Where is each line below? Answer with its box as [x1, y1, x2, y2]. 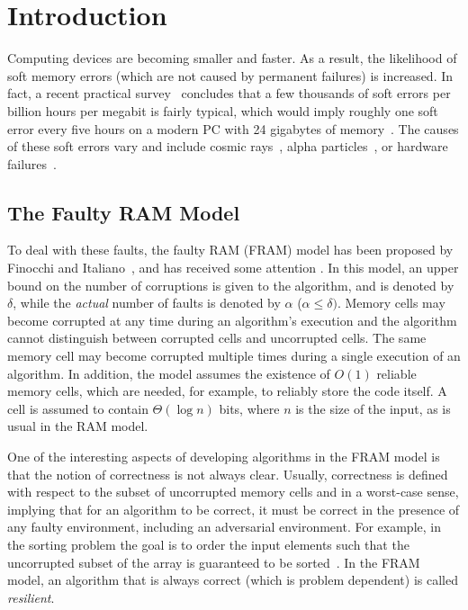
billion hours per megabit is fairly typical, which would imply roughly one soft [7, 101, 438, 120]
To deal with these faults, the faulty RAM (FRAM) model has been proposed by [7, 240, 454, 259]
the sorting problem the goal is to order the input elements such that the [7, 534, 409, 553]
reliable [376, 363, 417, 382]
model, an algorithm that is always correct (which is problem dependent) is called [7, 570, 458, 589]
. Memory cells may [337, 293, 445, 312]
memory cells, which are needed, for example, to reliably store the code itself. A [7, 381, 447, 400]
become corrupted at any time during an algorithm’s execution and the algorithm [7, 310, 457, 329]
